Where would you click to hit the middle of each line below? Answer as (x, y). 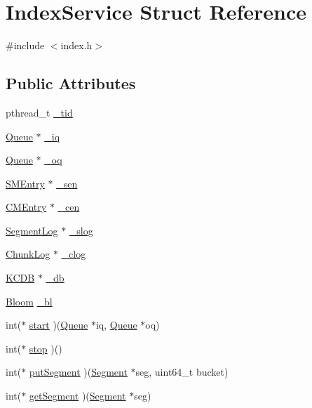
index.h (76, 45)
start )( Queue (59, 325)
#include (25, 45)
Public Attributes (71, 83)
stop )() (46, 348)
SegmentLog (32, 230)
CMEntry (26, 207)
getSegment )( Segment (77, 396)
